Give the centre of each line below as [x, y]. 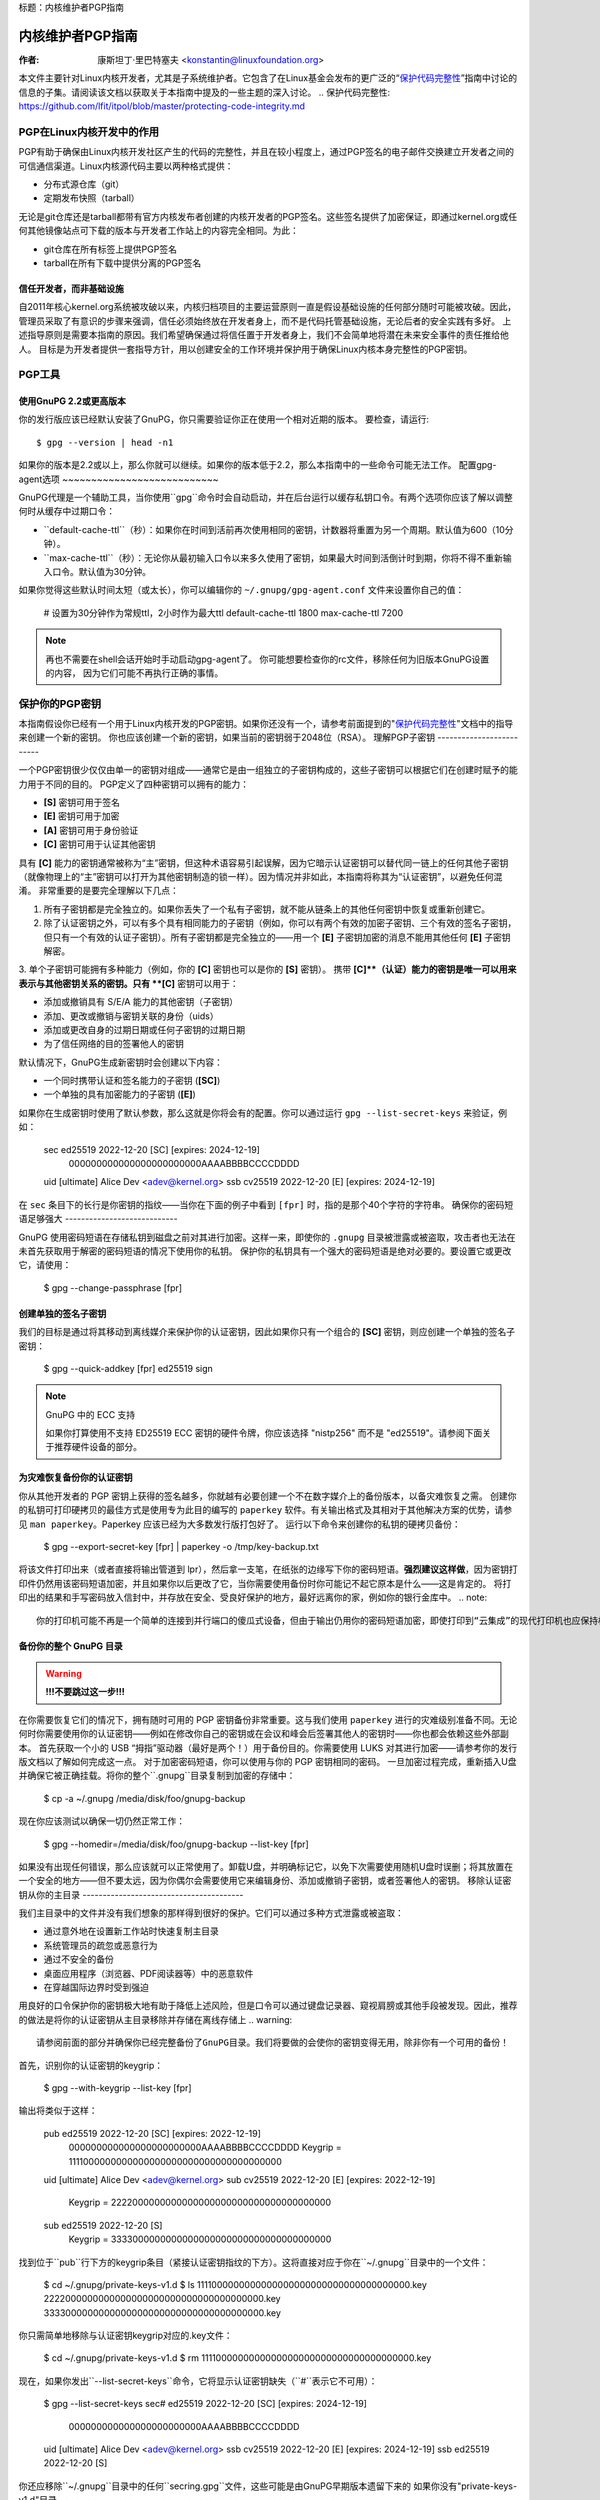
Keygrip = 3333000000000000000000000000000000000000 [200, 2239]
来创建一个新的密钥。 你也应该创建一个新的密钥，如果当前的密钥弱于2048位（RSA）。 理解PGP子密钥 [226, 737]
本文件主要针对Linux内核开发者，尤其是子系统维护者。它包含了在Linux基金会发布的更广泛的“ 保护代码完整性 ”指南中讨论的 [268, 78]
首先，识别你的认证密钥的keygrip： [91, 2065]
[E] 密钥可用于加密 [81, 816]
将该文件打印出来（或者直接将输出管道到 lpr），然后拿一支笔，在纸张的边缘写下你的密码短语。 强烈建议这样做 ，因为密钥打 [268, 1569]
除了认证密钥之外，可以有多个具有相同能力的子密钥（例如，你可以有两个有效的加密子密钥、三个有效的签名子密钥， [280, 923]
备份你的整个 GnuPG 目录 [71, 1646]
